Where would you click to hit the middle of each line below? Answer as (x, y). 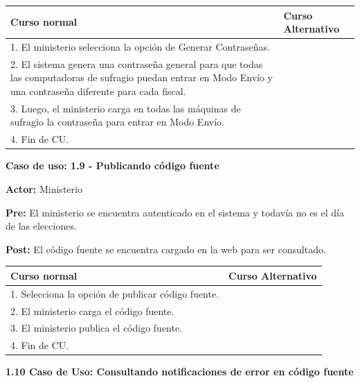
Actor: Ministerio (44, 188)
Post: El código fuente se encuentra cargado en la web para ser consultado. (166, 249)
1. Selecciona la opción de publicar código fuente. (115, 293)
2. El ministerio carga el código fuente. (92, 310)
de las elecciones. (41, 226)
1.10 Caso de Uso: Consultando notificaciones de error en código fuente (180, 372)
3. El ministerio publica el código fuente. (97, 328)
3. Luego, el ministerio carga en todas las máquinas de (126, 108)
